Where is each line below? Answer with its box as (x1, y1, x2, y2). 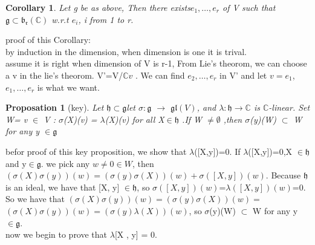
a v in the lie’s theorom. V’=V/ (5, 68, 123, 81)
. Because (265, 169, 301, 181)
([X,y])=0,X (248, 145, 293, 157)
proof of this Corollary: (5, 33, 91, 46)
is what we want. (37, 80, 100, 93)
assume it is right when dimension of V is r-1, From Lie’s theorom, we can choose (5, 57, 307, 70)
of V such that (222, 1, 276, 13)
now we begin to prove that (5, 228, 108, 241)
